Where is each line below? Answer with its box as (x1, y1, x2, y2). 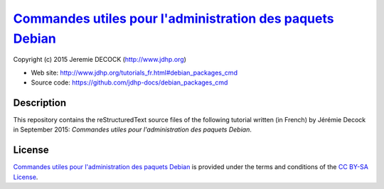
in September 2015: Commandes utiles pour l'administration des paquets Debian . (13, 125, 252, 134)
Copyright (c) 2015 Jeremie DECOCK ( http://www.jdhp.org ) (13, 55, 186, 64)
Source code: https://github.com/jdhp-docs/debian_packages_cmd (31, 78, 228, 87)
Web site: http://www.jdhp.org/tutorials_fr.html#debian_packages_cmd (31, 68, 238, 77)
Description (13, 97, 67, 109)
